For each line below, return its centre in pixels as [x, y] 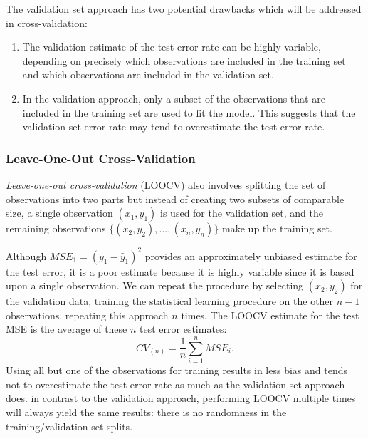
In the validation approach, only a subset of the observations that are [174, 98]
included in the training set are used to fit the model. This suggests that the [189, 112]
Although [26, 255]
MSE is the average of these [67, 329]
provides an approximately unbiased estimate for [251, 255]
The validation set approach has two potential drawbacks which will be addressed [184, 9]
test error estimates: [183, 329]
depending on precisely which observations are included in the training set [184, 60]
